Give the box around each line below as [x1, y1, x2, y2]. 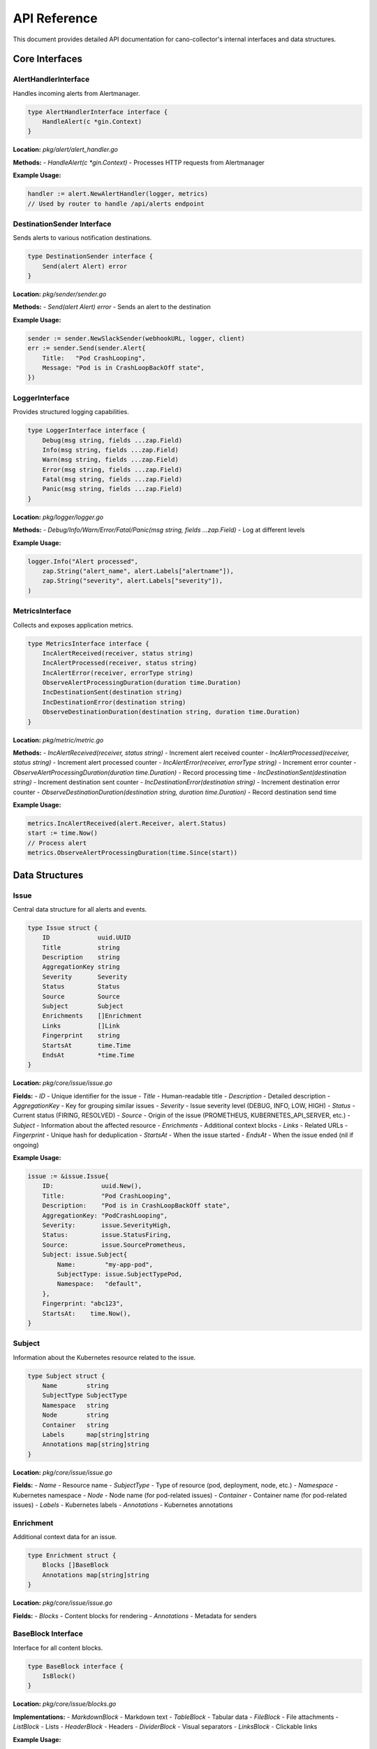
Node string [42, 1411, 110, 1419]
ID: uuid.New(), [42, 1182, 142, 1190]
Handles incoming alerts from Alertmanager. [13, 89, 140, 97]
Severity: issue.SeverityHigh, [42, 1221, 172, 1229]
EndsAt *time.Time [42, 1051, 135, 1059]
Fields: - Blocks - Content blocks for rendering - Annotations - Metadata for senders [13, 1611, 258, 1620]
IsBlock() [42, 1672, 76, 1680]
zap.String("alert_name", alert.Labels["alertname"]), [42, 567, 234, 575]
